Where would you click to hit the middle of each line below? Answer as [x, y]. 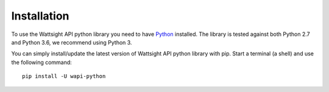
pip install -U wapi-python [64, 76]
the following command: [42, 62]
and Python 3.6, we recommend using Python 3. [72, 42]
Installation [40, 16]
